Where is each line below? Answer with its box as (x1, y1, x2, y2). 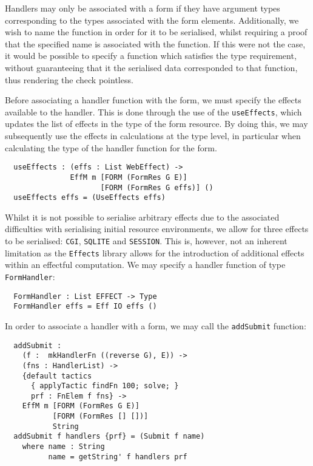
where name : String (22, 442, 105, 451)
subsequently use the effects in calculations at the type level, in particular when (5, 129, 301, 142)
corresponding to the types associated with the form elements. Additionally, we (5, 13, 299, 26)
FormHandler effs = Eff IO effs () (13, 302, 157, 311)
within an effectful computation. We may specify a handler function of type (5, 258, 286, 271)
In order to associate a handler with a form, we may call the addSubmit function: (5, 319, 306, 332)
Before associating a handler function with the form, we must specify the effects (5, 94, 301, 106)
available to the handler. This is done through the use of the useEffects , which (5, 105, 302, 118)
